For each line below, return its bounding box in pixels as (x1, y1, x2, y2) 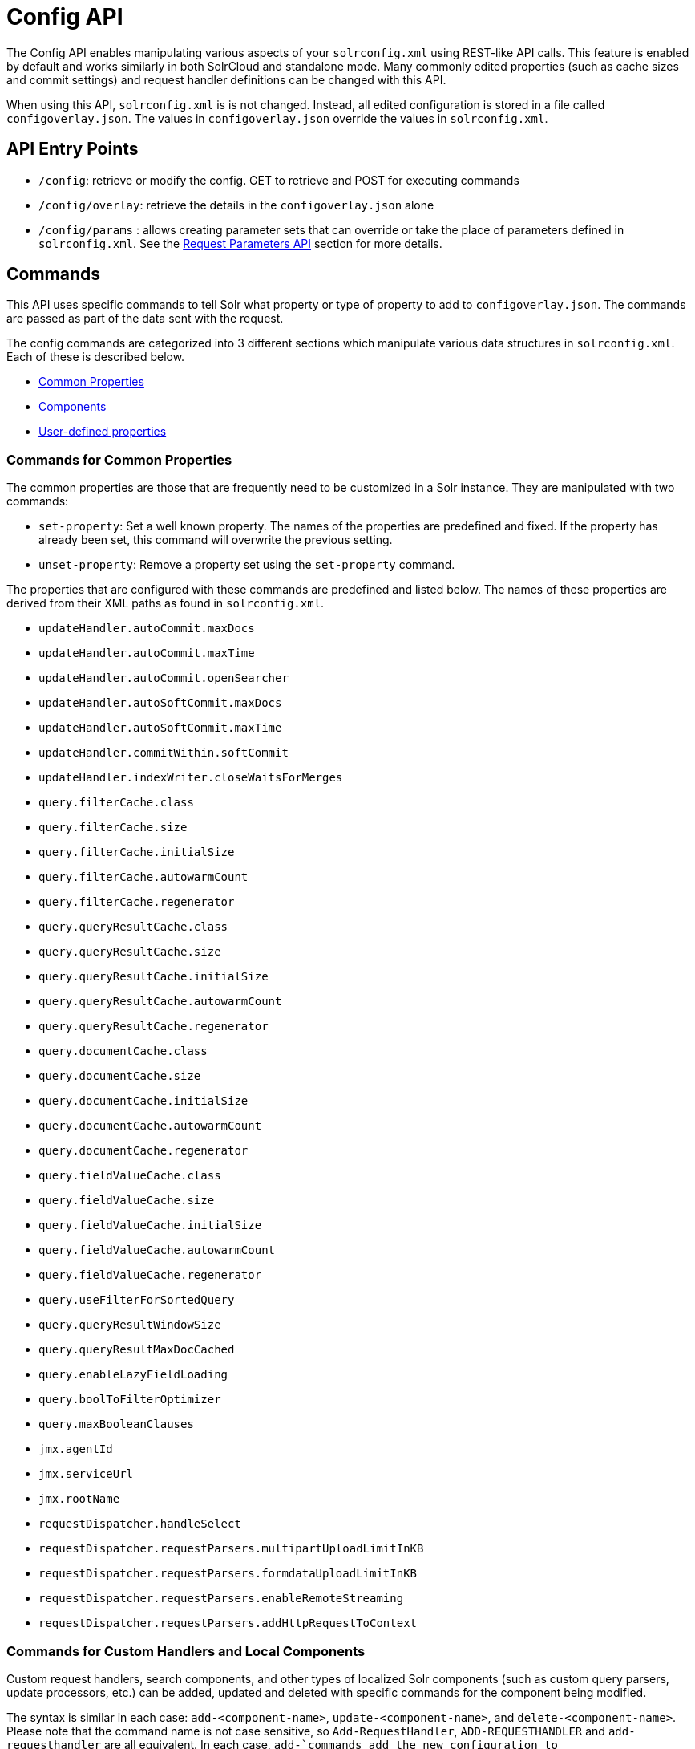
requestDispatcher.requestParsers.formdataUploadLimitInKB (38, 1567, 418, 1581)
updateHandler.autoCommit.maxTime (38, 647, 255, 660)
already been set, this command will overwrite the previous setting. (38, 533, 393, 547)
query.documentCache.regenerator (38, 1144, 249, 1158)
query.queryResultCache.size (38, 945, 221, 959)
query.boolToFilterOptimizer (38, 1393, 221, 1406)
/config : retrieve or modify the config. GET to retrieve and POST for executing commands (38, 172, 519, 187)
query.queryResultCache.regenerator (38, 1020, 269, 1033)
